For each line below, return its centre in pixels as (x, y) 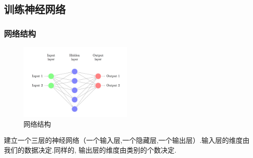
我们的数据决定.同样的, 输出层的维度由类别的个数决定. (90, 150)
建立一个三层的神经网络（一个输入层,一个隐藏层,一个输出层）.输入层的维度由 (127, 140)
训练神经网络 (35, 9)
